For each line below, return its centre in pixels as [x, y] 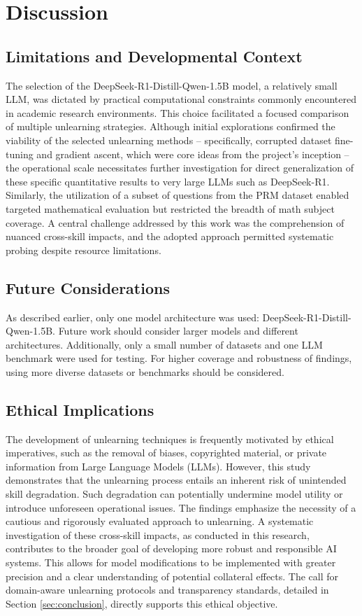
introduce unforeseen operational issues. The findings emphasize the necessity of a [181, 507]
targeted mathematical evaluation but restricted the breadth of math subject [170, 208]
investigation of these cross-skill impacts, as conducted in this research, [158, 534]
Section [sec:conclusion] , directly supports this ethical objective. [142, 603]
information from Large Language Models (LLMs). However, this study [158, 466]
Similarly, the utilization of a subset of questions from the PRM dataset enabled [178, 195]
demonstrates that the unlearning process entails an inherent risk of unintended [176, 480]
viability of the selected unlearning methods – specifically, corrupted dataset [169, 140]
